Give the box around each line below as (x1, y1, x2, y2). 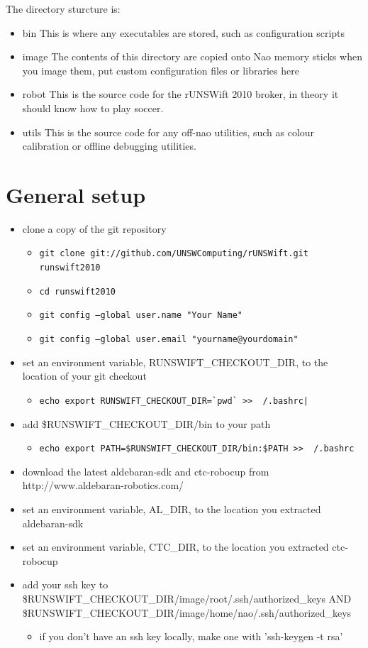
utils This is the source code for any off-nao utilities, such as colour (22, 124, 315, 139)
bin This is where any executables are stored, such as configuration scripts (22, 25, 345, 40)
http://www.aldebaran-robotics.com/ (22, 478, 184, 493)
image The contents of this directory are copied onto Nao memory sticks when (22, 49, 362, 64)
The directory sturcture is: (6, 1, 121, 16)
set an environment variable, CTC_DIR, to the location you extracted (22, 539, 329, 554)
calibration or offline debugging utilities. (22, 138, 196, 153)
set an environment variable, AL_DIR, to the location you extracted (22, 502, 321, 517)
